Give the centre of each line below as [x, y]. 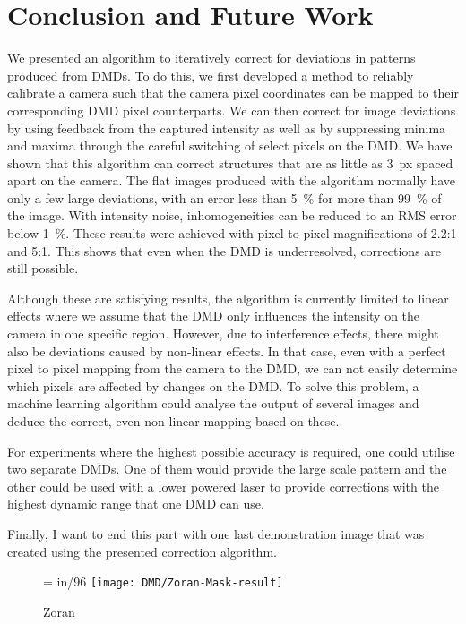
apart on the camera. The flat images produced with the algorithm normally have [231, 180]
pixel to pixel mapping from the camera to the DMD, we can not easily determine [233, 368]
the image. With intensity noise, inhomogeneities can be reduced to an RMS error [232, 215]
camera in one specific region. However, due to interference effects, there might [223, 333]
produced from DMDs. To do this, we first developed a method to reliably [211, 75]
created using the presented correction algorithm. [142, 551]
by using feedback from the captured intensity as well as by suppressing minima [227, 128]
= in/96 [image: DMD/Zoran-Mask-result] [163, 581]
